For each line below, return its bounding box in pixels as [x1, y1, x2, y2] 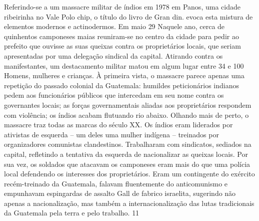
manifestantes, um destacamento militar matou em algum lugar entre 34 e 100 [4, 60, 244, 71]
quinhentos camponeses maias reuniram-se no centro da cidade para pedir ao [4, 31, 239, 41]
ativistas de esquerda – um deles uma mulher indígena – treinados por [4, 129, 219, 139]
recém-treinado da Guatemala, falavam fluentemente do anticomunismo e [4, 178, 228, 188]
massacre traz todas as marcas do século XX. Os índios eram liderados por [4, 119, 233, 130]
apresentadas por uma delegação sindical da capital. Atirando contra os [4, 50, 223, 61]
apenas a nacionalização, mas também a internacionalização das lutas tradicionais [4, 197, 254, 208]
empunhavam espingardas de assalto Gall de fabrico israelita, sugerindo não [4, 188, 236, 198]
